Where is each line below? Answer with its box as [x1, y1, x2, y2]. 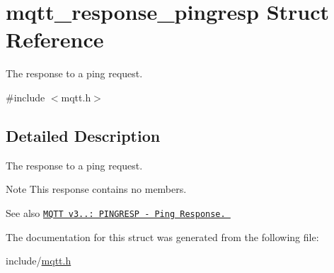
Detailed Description [6, 124, 161, 146]
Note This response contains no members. [6, 182, 187, 196]
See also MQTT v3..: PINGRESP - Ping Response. [6, 205, 226, 220]
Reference [6, 25, 104, 54]
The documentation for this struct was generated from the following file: [6, 229, 319, 244]
